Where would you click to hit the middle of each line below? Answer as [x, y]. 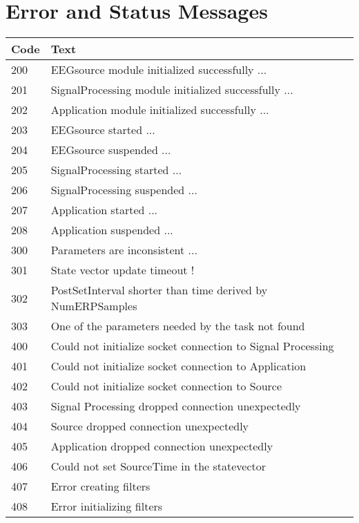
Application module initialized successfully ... [160, 110]
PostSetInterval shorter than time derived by [159, 290]
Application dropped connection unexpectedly [162, 446]
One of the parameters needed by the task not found [178, 326]
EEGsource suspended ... [111, 150]
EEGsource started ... [103, 130]
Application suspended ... [112, 230]
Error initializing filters [107, 506]
